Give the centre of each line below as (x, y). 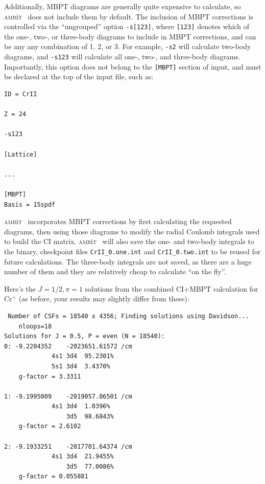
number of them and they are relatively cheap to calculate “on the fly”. (115, 271)
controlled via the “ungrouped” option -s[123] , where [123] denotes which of (127, 26)
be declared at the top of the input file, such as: (79, 76)
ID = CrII (21, 94)
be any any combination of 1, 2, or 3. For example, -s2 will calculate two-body (128, 46)
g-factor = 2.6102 (50, 426)
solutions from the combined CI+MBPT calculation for (172, 288)
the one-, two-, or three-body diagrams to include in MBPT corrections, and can (130, 36)
